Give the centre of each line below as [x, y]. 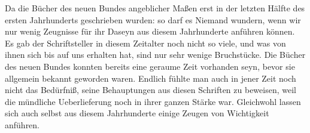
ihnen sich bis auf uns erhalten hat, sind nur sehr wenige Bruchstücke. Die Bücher [155, 55]
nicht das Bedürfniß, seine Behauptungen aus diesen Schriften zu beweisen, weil [151, 90]
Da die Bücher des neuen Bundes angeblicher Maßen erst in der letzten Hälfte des [155, 8]
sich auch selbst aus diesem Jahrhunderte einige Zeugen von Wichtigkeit [137, 113]
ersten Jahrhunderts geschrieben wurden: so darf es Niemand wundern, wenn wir [153, 19]
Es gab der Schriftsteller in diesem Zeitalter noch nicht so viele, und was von [145, 43]
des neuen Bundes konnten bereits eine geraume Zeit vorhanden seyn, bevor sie [150, 66]
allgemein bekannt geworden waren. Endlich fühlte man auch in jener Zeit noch [151, 78]
